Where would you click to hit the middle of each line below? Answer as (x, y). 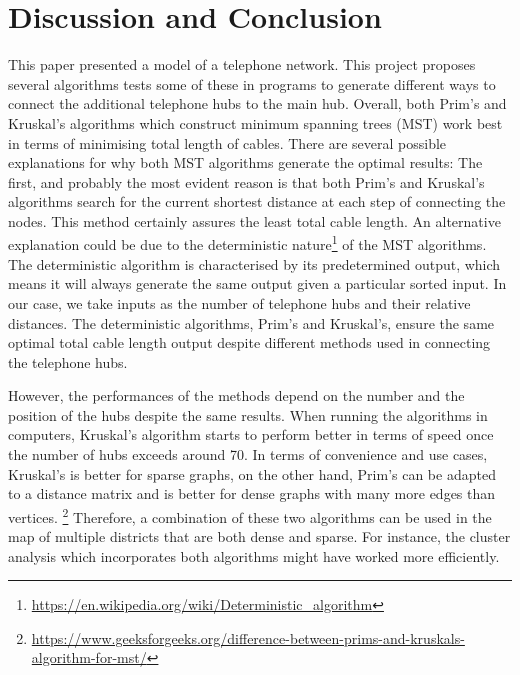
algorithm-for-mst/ (89, 657)
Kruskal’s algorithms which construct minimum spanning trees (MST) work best (255, 122)
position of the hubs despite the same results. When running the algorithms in (248, 414)
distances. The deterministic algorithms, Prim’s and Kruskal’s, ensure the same (251, 322)
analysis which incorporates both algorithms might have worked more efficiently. (254, 555)
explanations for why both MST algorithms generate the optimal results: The (245, 162)
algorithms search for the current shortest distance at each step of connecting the (257, 201)
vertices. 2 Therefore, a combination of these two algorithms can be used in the (250, 515)
